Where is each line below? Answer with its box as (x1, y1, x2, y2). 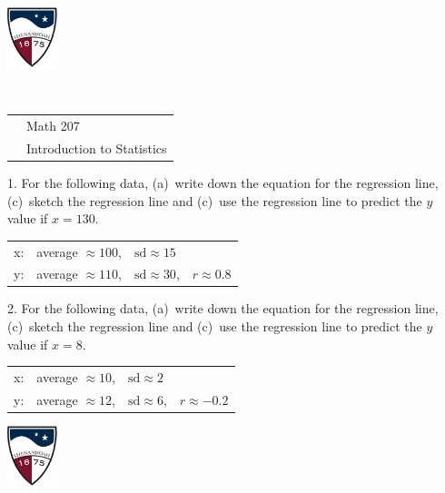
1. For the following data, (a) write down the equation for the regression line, (7, 173, 439, 192)
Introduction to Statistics (26, 138, 167, 157)
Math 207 (26, 116, 80, 135)
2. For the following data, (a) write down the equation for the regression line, (7, 299, 439, 318)
